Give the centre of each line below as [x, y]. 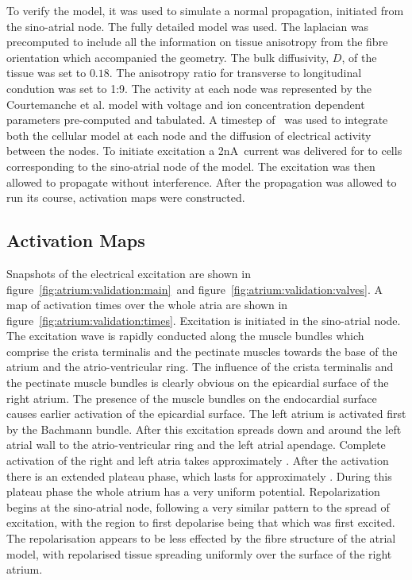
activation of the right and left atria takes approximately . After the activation [198, 460]
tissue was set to [46, 73]
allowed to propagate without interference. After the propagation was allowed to [202, 182]
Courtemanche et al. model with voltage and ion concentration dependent [186, 104]
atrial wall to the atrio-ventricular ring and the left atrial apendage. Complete [196, 445]
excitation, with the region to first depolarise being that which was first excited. [201, 522]
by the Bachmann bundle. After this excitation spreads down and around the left [204, 429]
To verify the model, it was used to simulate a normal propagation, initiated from [205, 10]
